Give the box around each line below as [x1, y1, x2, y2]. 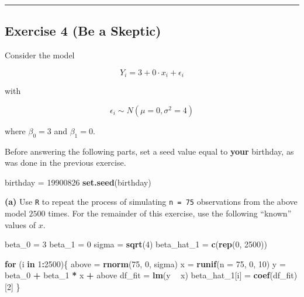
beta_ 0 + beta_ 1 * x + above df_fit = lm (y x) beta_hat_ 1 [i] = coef [5, 269, 270, 281]
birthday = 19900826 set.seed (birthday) [5, 176, 151, 188]
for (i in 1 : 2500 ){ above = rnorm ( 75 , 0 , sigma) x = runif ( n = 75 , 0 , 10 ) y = [5, 257, 286, 270]
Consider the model [5, 49, 75, 61]
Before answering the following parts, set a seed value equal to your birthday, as [5, 145, 294, 157]
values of [5, 218, 36, 230]
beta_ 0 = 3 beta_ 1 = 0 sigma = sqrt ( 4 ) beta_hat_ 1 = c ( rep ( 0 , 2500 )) [5, 238, 267, 250]
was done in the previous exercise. [5, 156, 126, 169]
